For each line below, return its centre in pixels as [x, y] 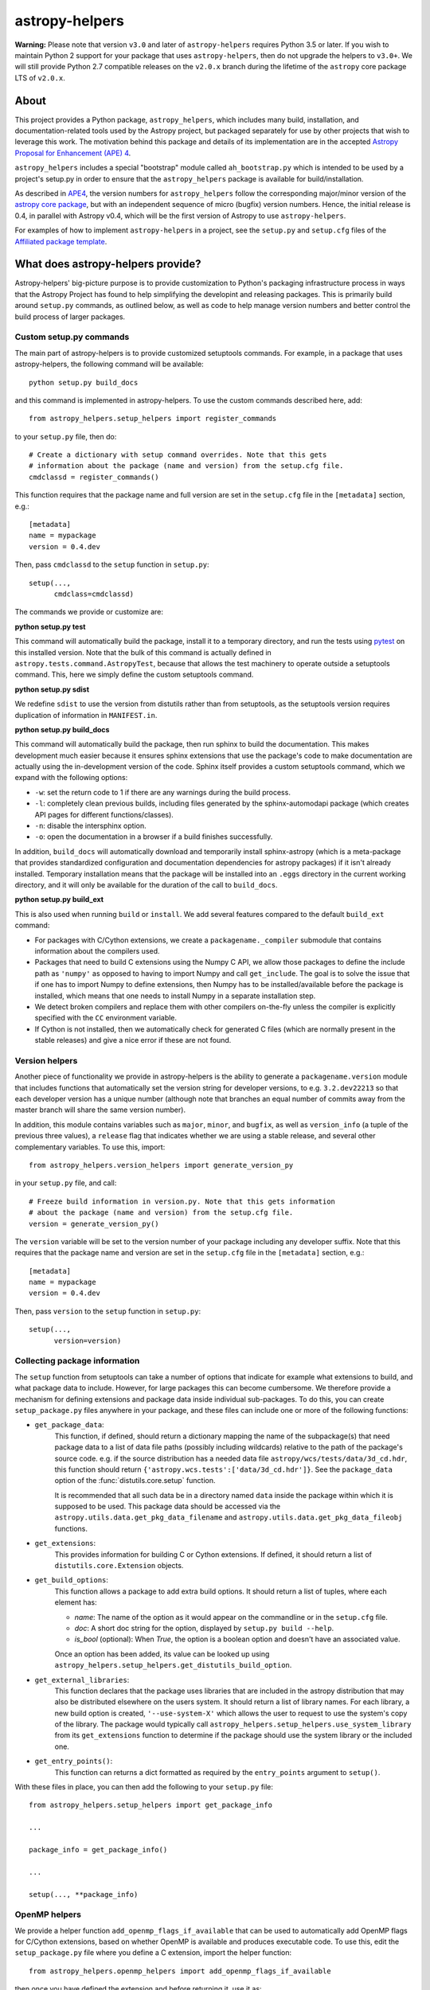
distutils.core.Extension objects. [119, 1566]
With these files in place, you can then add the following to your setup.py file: [144, 1787]
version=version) [88, 1340]
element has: [76, 1602]
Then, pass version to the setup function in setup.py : [108, 1311]
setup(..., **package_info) [84, 1894]
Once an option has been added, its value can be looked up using [162, 1654]
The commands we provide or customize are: [89, 612]
